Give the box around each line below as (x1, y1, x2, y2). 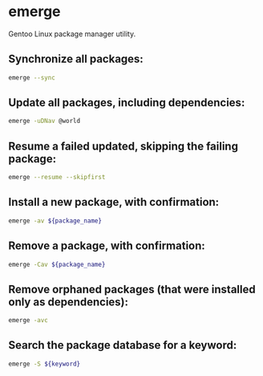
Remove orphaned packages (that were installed (8, 282, 256, 296)
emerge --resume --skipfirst (8, 174, 106, 182)
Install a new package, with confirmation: (8, 195, 220, 209)
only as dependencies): (8, 295, 129, 309)
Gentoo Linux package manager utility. (8, 29, 136, 39)
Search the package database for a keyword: (8, 338, 237, 352)
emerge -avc (8, 317, 48, 325)
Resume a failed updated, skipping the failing (8, 139, 239, 153)
